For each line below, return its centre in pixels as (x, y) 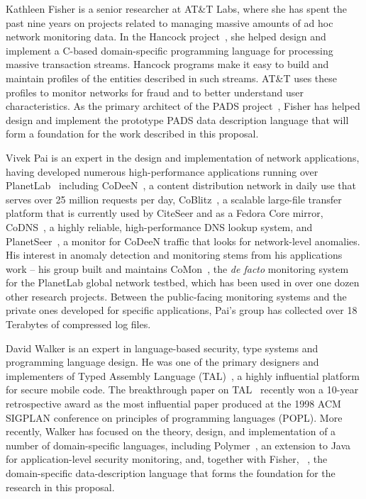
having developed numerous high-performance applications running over (162, 171)
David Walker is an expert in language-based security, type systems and (162, 348)
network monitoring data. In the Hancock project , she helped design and (166, 37)
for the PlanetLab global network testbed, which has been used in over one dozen (183, 282)
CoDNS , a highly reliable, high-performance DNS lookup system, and (159, 226)
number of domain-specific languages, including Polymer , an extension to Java (178, 445)
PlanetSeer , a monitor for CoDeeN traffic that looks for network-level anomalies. (183, 241)
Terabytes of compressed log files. (78, 324)
